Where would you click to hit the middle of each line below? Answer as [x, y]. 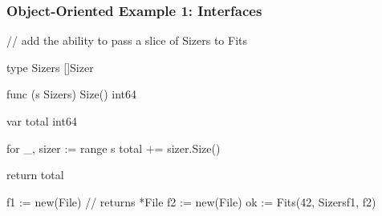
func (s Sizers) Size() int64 [71, 94]
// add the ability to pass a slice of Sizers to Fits [127, 40]
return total [35, 175]
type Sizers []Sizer [50, 67]
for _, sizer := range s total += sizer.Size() [114, 148]
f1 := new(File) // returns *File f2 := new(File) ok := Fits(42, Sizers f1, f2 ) [191, 201]
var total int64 [42, 121]
